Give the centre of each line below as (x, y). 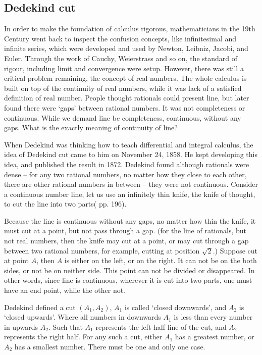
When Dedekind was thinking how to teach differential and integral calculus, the (129, 144)
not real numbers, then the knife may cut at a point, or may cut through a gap (126, 241)
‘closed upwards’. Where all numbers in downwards (83, 317)
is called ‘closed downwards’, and (175, 307)
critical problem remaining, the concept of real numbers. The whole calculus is (125, 78)
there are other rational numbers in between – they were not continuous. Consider (131, 184)
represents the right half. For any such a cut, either (83, 337)
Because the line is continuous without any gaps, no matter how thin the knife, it (130, 220)
